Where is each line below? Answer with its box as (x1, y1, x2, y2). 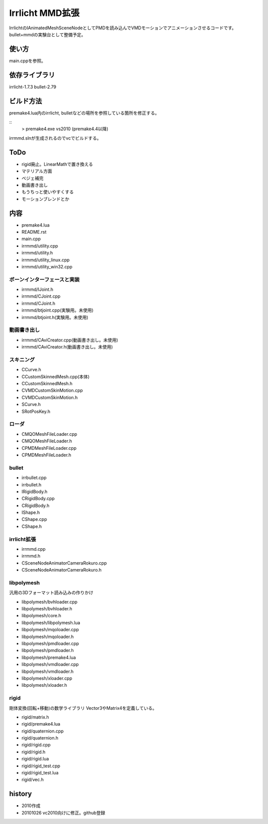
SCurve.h (21, 402, 41, 408)
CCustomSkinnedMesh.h (21, 381, 73, 387)
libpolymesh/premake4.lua (21, 654, 76, 660)
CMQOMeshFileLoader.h (21, 438, 72, 444)
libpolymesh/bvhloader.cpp (21, 599, 78, 605)
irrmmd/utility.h (21, 250, 53, 256)
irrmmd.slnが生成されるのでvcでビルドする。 (9, 135, 102, 141)
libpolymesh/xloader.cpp (21, 675, 72, 681)
